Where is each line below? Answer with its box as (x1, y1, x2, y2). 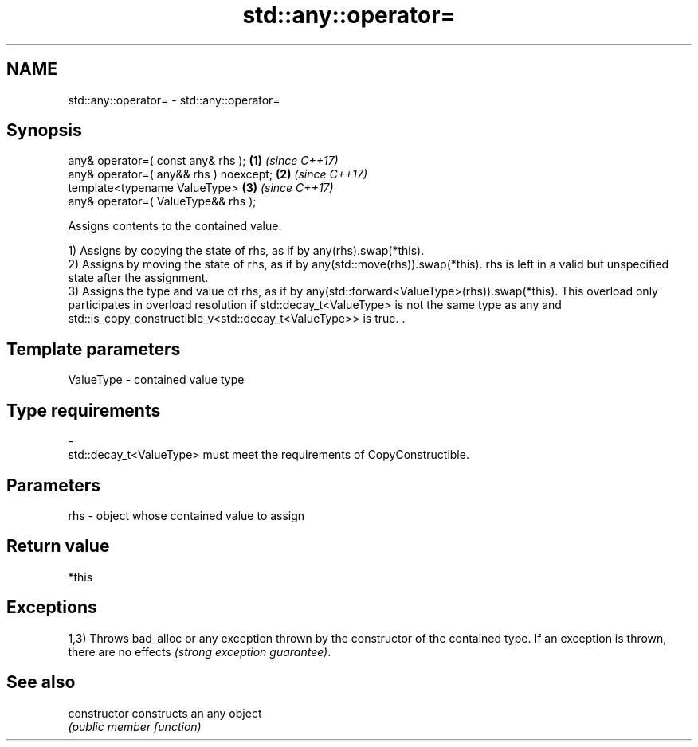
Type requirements (6, 400, 161, 420)
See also (6, 672, 76, 693)
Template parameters (6, 338, 181, 359)
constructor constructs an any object (68, 706, 262, 720)
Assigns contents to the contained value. (68, 219, 282, 233)
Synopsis (6, 120, 82, 141)
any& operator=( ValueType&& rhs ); (68, 194, 257, 209)
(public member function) (68, 719, 202, 733)
